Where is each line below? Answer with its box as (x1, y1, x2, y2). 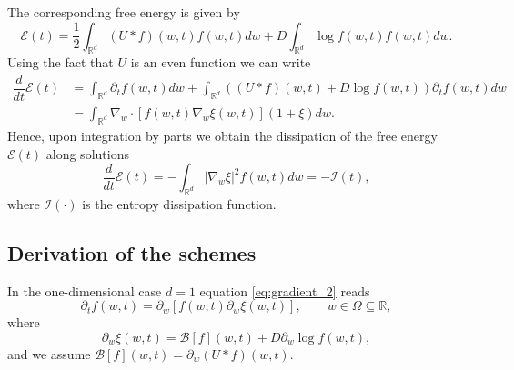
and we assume (7, 344, 91, 363)
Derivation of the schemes (7, 238, 257, 266)
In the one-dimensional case (7, 281, 162, 300)
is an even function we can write (130, 53, 311, 72)
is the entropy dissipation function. (82, 194, 277, 213)
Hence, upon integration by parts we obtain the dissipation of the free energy (7, 125, 438, 145)
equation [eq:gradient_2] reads (199, 281, 370, 300)
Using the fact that (7, 53, 114, 72)
